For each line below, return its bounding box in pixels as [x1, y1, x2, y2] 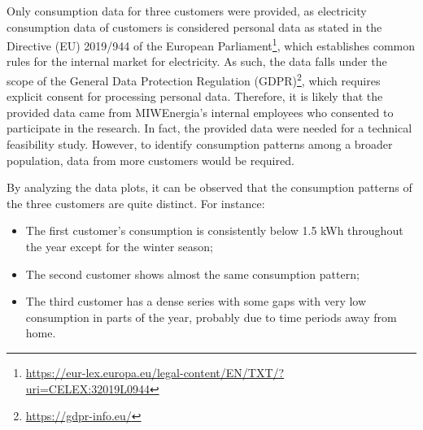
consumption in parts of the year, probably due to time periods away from [25, 308, 397, 325]
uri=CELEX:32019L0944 [25, 380, 150, 397]
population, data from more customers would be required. [7, 151, 294, 168]
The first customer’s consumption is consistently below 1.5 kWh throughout [25, 222, 403, 239]
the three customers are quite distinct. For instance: [7, 194, 265, 211]
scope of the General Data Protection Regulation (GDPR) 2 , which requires [7, 70, 381, 89]
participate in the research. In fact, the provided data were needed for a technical [7, 119, 412, 137]
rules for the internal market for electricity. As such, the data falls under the [7, 53, 387, 70]
